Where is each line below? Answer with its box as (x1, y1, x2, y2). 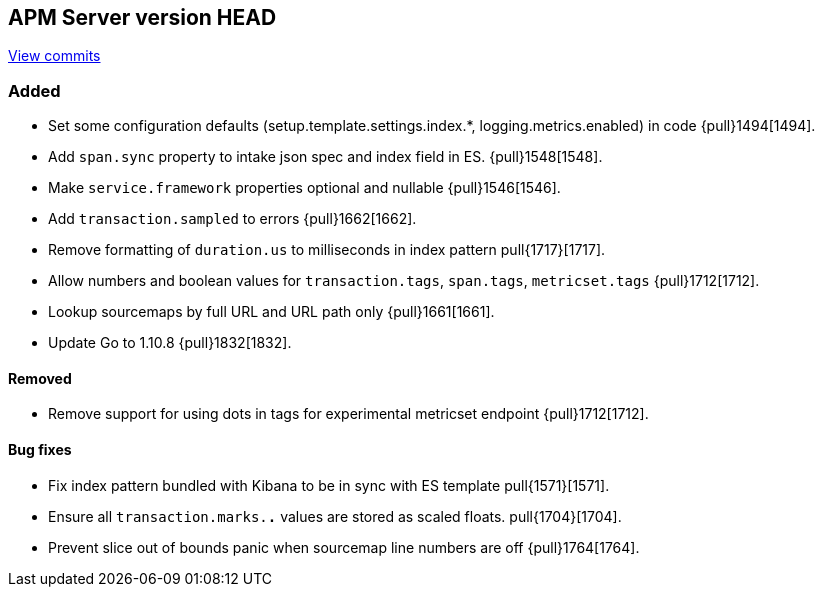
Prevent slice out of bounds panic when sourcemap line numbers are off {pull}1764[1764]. (48, 538, 640, 556)
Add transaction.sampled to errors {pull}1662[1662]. (48, 210, 417, 228)
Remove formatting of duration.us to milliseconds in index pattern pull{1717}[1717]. (48, 241, 606, 259)
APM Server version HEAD (8, 5, 277, 30)
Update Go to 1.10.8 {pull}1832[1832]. (48, 334, 292, 352)
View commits (8, 47, 101, 65)
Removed (8, 369, 72, 387)
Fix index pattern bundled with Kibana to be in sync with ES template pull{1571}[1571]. (48, 476, 610, 494)
